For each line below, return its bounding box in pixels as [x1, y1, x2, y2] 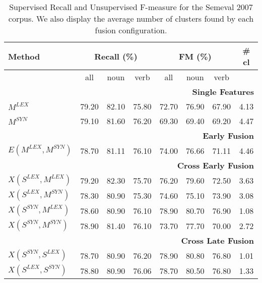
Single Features [192, 86, 254, 97]
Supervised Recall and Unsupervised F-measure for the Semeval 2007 [9, 1, 253, 13]
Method [8, 50, 40, 62]
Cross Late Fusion [181, 235, 254, 246]
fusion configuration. [95, 24, 167, 36]
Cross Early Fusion [177, 159, 254, 171]
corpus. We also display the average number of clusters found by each [8, 13, 254, 24]
